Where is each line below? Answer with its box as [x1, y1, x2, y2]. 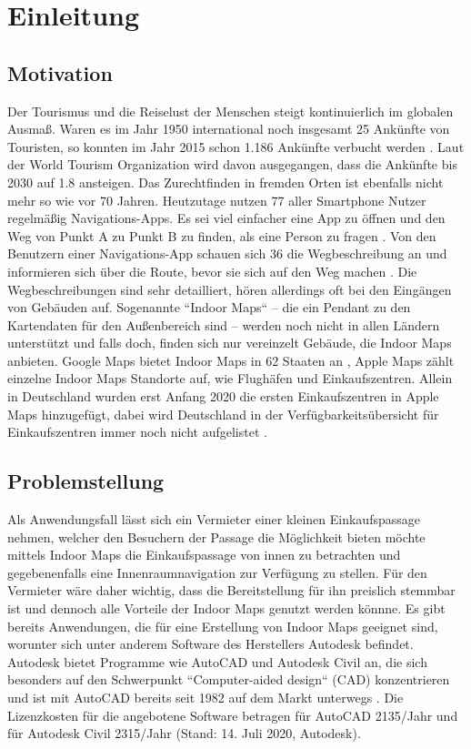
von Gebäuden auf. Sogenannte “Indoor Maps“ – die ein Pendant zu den [7, 298, 411, 317]
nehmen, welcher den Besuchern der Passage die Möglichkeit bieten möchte [7, 527, 426, 546]
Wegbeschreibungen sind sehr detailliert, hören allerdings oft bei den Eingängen [7, 279, 452, 299]
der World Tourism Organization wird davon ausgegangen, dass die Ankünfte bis [7, 155, 457, 174]
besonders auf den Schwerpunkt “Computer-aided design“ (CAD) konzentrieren [7, 670, 450, 689]
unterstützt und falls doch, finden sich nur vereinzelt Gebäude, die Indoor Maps [7, 333, 452, 352]
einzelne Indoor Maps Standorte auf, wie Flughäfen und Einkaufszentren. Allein [7, 369, 453, 388]
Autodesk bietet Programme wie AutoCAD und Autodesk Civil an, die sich [7, 652, 427, 671]
